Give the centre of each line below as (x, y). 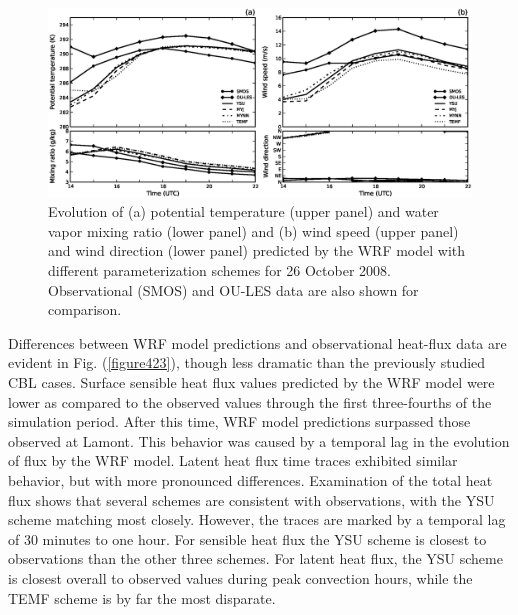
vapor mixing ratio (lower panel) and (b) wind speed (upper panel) (253, 230)
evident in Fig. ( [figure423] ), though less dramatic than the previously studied (247, 362)
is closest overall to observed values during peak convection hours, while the (240, 577)
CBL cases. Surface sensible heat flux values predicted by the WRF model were (251, 381)
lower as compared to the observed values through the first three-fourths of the (250, 401)
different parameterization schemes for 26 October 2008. (219, 270)
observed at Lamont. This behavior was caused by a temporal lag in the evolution (259, 440)
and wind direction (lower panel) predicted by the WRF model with (257, 250)
